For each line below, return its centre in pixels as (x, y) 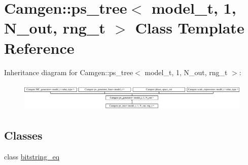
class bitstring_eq (32, 156)
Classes (23, 135)
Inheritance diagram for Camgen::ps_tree (69, 72)
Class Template (190, 28)
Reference (39, 47)
